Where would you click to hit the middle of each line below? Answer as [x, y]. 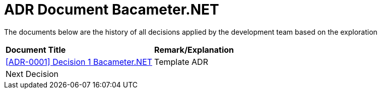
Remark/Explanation [194, 50]
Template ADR [181, 62]
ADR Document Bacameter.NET [112, 10]
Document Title [36, 50]
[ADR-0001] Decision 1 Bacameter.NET [79, 62]
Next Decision [32, 74]
